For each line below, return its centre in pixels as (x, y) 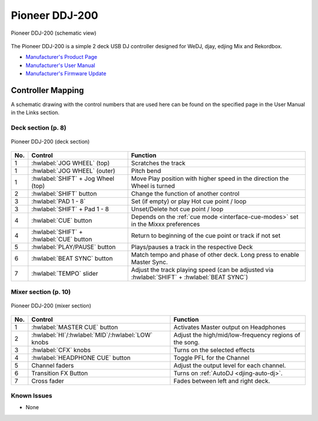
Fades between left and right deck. (222, 381)
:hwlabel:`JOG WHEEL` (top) (71, 163)
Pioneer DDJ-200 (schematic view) (54, 33)
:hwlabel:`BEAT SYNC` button (72, 258)
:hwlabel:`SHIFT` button (64, 193)
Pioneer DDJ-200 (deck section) (50, 142)
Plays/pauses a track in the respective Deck (192, 247)
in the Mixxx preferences (165, 224)
